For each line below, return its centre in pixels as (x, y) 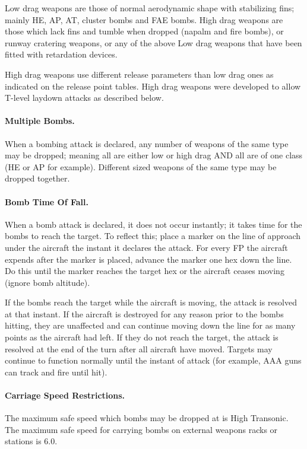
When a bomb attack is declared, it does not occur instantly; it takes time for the (153, 224)
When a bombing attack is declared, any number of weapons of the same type (147, 143)
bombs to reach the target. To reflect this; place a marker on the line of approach (153, 236)
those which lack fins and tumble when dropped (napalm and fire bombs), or (144, 31)
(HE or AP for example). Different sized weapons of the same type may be (141, 166)
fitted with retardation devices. (61, 54)
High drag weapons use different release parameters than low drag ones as (139, 74)
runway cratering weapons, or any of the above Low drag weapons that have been (153, 42)
